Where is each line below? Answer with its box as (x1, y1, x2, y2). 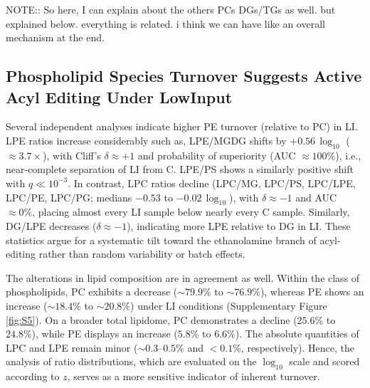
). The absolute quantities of (235, 326, 359, 341)
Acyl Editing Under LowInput (6, 85, 233, 108)
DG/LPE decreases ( (6, 218, 97, 233)
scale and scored (289, 354, 360, 369)
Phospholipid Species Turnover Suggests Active (6, 65, 362, 87)
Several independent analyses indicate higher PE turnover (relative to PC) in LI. (6, 119, 358, 134)
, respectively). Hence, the (240, 340, 355, 355)
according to (6, 369, 60, 384)
